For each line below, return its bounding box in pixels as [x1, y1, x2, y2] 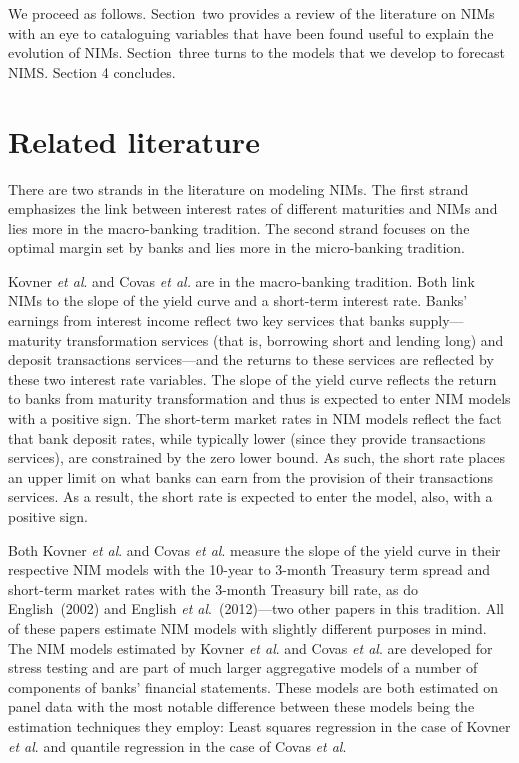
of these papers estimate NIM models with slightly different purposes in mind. [8, 617, 487, 638]
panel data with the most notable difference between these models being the [8, 696, 475, 717]
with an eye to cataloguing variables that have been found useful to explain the [8, 22, 494, 43]
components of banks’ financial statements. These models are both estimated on [8, 676, 499, 697]
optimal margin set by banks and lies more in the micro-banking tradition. [8, 237, 465, 258]
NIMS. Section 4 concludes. [8, 61, 176, 82]
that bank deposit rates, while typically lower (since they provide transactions [8, 427, 486, 448]
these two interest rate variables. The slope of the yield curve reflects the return [8, 368, 497, 389]
